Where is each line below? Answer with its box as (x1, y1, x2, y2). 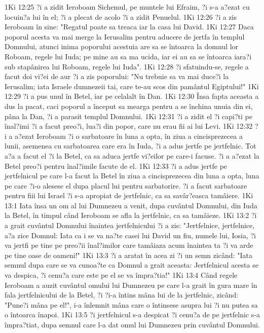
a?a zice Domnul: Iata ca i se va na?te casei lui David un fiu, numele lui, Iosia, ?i (5, 230, 256, 240)
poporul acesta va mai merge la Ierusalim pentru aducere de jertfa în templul (5, 31, 245, 42)
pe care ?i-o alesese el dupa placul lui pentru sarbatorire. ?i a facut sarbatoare (5, 180, 247, 191)
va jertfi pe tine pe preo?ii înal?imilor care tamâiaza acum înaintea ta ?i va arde (5, 240, 253, 250)
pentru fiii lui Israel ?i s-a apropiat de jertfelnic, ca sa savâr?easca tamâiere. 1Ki (5, 190, 253, 201)
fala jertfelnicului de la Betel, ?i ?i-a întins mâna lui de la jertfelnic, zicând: (5, 289, 239, 300)
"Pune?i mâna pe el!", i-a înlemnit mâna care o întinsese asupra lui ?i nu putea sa (5, 299, 258, 310)
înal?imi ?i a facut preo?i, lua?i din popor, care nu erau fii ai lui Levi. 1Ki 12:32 (5, 121, 253, 131)
